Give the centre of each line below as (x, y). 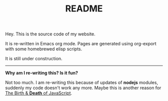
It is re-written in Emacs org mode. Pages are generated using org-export (81, 44)
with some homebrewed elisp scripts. (44, 49)
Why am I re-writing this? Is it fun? (42, 73)
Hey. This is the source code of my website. (50, 34)
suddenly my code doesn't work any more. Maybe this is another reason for (83, 88)
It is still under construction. (34, 59)
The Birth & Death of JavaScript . (39, 93)
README (84, 9)
